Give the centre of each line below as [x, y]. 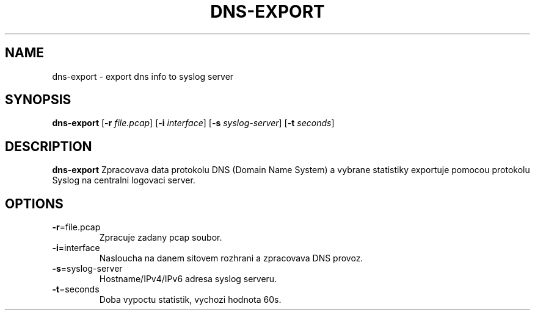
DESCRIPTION [49, 146]
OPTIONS [34, 204]
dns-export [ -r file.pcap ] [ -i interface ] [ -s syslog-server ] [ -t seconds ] [193, 123]
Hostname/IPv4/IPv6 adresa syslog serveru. [188, 279]
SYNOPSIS [38, 100]
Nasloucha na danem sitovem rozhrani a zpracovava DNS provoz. [231, 258]
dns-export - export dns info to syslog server [143, 76]
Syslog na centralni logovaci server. [124, 180]
